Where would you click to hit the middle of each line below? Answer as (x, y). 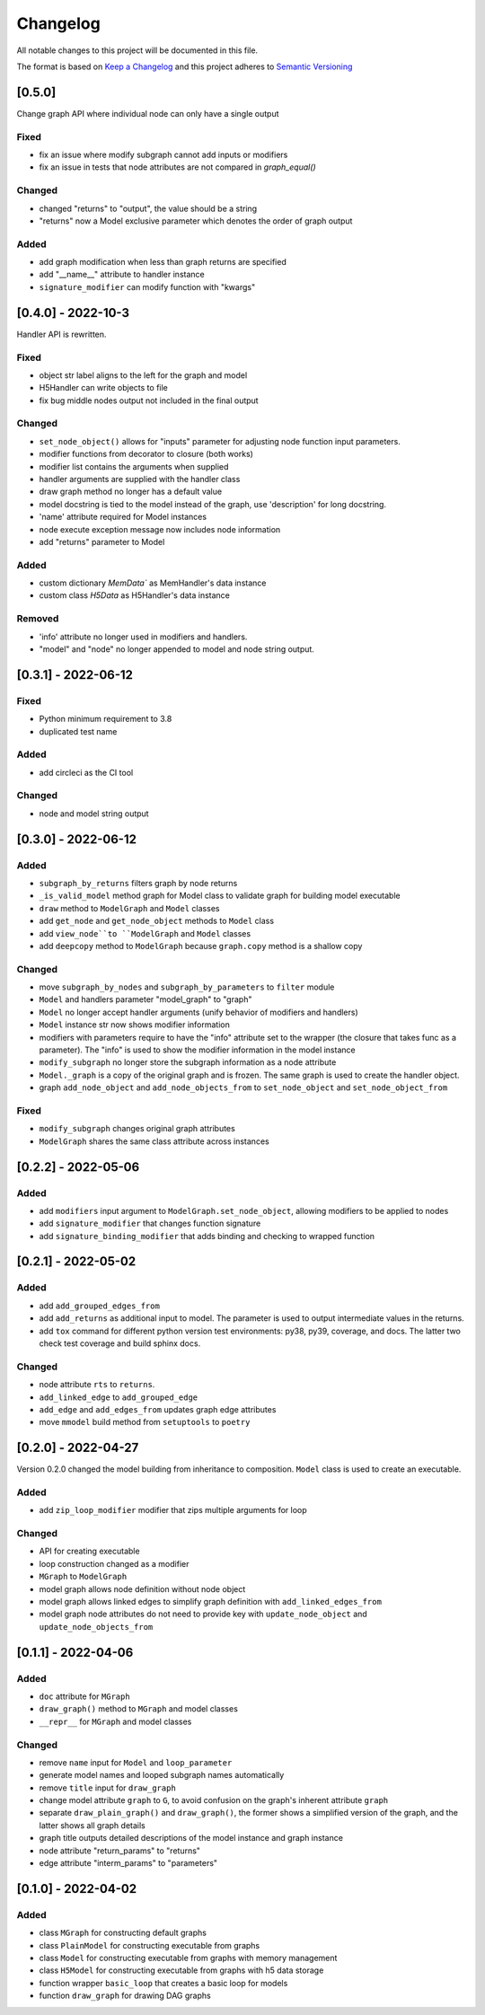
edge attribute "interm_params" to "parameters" (128, 1863)
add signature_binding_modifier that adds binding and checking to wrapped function (207, 1236)
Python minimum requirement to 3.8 (106, 719)
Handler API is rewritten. (62, 334)
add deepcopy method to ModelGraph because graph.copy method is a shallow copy (201, 946)
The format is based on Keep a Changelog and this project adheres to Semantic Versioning (185, 66)
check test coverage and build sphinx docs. (120, 1343)
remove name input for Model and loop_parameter (136, 1762)
